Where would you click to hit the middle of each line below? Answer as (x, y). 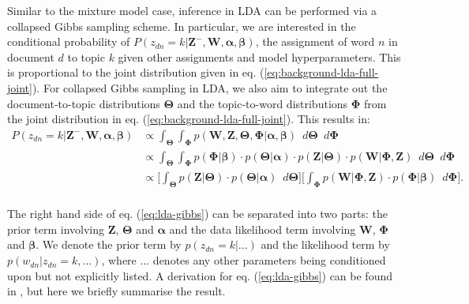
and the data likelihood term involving (263, 229)
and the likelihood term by (325, 244)
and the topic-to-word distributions (263, 103)
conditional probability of (69, 41)
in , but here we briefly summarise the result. (116, 291)
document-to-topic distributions (84, 103)
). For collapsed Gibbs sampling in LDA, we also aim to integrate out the (210, 87)
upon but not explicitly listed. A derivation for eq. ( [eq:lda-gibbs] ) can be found (200, 275)
